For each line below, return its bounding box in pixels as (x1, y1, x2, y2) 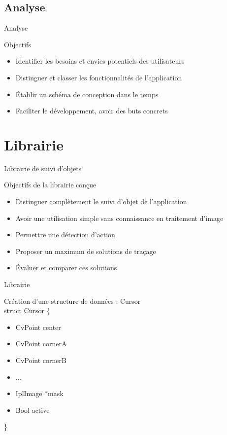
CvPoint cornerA (15, 338, 67, 349)
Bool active (15, 404, 50, 415)
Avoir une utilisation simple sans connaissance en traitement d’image (15, 213, 224, 223)
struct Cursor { (4, 305, 50, 316)
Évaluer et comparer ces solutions (15, 262, 117, 273)
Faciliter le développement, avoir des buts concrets (15, 106, 168, 116)
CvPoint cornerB (15, 355, 66, 365)
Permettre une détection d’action (15, 229, 115, 240)
